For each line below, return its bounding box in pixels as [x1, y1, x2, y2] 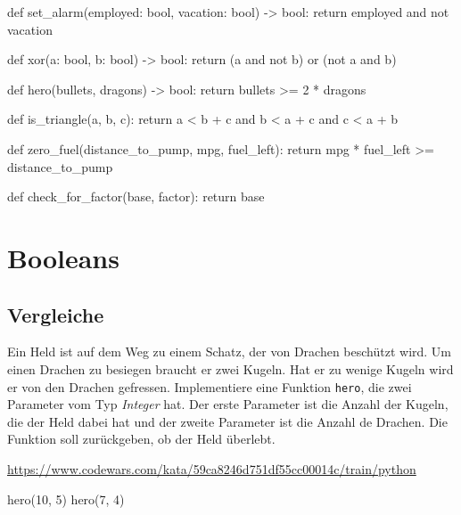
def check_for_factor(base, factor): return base [7, 187, 265, 206]
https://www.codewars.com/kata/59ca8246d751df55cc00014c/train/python [7, 459, 416, 478]
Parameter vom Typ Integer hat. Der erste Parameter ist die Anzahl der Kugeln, [7, 395, 449, 413]
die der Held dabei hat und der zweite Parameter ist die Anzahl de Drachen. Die [7, 412, 448, 430]
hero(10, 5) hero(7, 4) [7, 489, 125, 508]
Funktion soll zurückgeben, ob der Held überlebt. [7, 429, 276, 448]
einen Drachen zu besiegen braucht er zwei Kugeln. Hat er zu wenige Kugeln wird [7, 359, 454, 378]
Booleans [7, 239, 119, 275]
